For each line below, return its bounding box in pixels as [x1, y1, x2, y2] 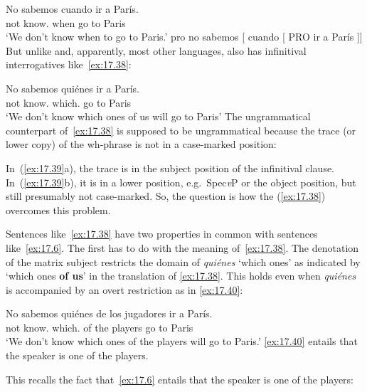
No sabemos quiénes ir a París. [6, 80, 140, 95]
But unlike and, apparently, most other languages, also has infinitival [6, 43, 307, 58]
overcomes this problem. [6, 202, 111, 217]
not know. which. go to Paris [6, 95, 132, 110]
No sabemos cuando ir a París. [6, 1, 139, 16]
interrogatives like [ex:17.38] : [6, 57, 132, 72]
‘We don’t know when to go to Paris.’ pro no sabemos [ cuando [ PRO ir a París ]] [6, 29, 363, 44]
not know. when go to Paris [6, 15, 126, 30]
